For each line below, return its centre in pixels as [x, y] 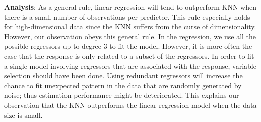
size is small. [23, 115]
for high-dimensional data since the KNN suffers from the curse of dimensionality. [130, 26]
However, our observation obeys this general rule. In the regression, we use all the [130, 36]
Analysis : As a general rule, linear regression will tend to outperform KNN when [130, 7]
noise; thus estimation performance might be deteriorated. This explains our [122, 95]
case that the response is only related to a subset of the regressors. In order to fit [129, 55]
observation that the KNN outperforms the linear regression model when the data [130, 105]
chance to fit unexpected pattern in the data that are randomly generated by [123, 85]
